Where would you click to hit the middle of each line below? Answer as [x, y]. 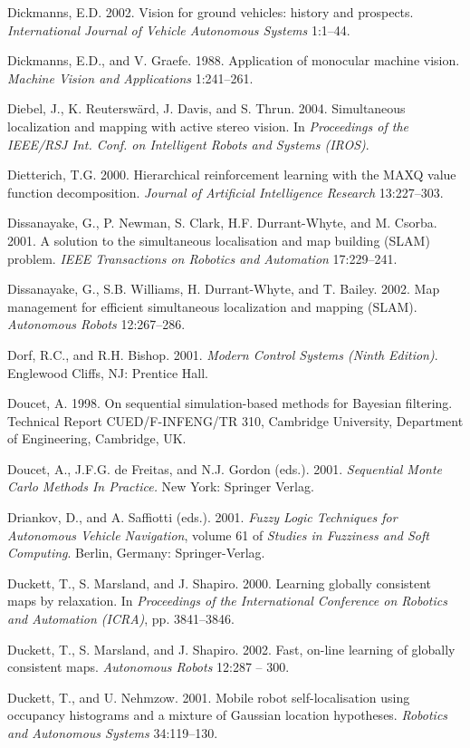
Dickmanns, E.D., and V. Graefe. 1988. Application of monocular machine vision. [234, 60]
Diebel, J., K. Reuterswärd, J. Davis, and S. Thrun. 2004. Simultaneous [206, 108]
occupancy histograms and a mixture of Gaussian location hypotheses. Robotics [228, 715]
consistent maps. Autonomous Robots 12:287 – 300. [149, 667]
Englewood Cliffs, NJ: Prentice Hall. [108, 372]
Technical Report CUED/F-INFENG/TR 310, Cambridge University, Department [235, 420]
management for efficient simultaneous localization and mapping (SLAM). [212, 306]
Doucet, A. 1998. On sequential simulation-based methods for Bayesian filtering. [230, 403]
